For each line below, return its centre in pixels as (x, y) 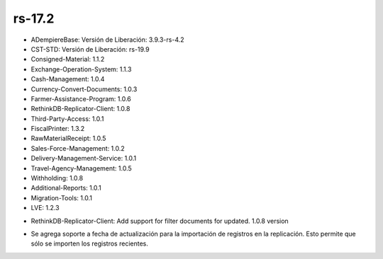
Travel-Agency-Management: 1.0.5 (82, 168)
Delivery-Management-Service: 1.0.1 (84, 159)
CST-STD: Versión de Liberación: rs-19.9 (90, 49)
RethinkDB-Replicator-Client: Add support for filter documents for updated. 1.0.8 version (160, 221)
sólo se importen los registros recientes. (89, 243)
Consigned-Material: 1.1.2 (68, 59)
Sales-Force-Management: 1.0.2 (78, 148)
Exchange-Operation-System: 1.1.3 (81, 69)
